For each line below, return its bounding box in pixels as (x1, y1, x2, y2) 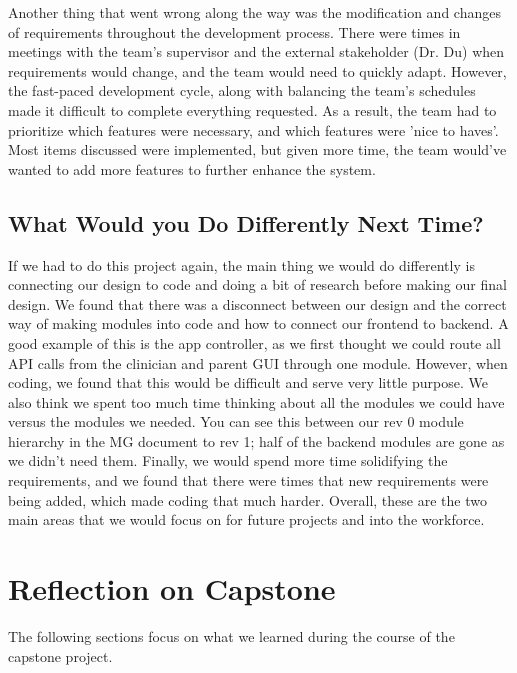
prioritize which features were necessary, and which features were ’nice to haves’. (8, 119, 499, 140)
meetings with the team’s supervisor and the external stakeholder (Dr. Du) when (8, 41, 505, 62)
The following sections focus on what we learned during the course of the (8, 625, 455, 646)
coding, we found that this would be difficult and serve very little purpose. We (8, 372, 488, 393)
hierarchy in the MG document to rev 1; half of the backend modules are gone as (8, 430, 505, 451)
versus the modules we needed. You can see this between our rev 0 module (8, 411, 464, 432)
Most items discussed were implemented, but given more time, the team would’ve (8, 139, 507, 160)
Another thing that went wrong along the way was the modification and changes (8, 2, 501, 22)
